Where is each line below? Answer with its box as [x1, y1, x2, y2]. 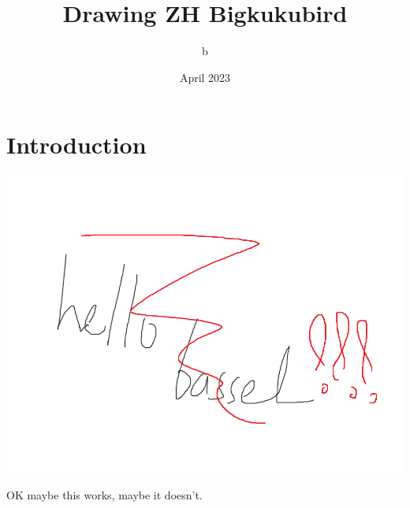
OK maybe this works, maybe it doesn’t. [6, 486, 203, 502]
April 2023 [179, 69, 231, 85]
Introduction [6, 128, 147, 161]
